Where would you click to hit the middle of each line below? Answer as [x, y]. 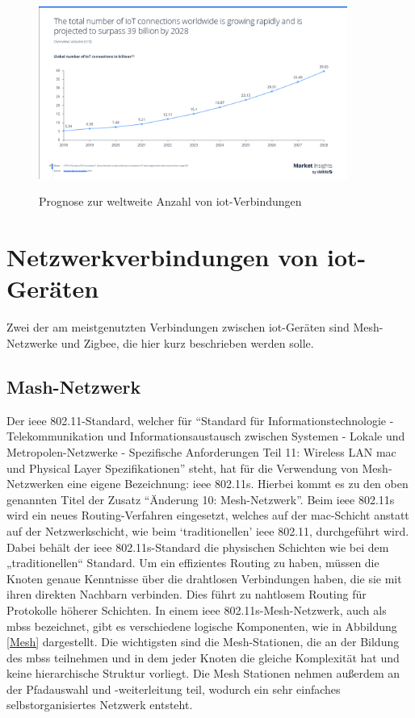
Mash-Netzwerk [74, 386]
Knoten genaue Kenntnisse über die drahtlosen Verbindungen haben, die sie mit [204, 578]
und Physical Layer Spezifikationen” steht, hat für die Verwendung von [182, 468]
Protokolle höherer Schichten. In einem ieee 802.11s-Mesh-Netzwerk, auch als [197, 609]
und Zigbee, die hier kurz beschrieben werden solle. [187, 342]
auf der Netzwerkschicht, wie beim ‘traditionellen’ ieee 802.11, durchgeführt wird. [208, 530]
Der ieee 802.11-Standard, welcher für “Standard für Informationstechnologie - [200, 420]
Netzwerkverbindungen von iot [182, 257]
